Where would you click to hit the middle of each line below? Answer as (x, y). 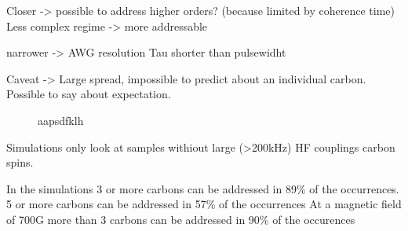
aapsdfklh (61, 120)
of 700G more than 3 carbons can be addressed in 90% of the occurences (181, 219)
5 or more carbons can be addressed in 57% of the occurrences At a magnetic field (204, 204)
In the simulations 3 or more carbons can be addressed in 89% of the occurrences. (203, 188)
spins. (20, 162)
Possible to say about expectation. (89, 94)
